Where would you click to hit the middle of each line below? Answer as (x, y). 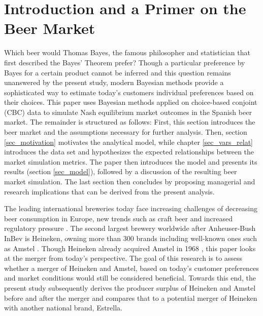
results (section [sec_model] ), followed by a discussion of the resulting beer (121, 171)
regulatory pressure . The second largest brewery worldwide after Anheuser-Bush (130, 228)
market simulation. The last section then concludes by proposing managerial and (130, 182)
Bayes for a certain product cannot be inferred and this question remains (118, 72)
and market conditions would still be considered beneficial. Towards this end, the (130, 278)
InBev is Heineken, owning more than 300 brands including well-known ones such (130, 238)
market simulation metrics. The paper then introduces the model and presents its (131, 161)
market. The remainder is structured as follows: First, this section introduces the (130, 122)
